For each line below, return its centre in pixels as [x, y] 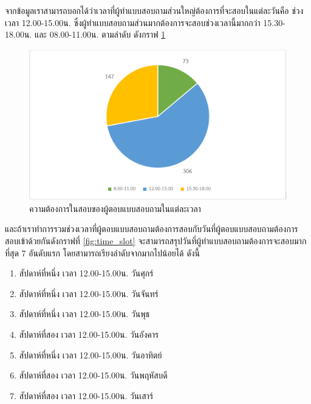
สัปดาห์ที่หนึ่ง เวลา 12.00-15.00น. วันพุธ [84, 314]
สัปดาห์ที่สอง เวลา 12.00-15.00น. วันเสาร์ [86, 395]
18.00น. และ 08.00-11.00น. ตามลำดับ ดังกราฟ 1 [85, 34]
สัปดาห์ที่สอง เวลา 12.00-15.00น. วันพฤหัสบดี [93, 375]
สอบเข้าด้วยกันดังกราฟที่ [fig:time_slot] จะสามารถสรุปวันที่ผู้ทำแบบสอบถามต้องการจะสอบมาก [156, 241]
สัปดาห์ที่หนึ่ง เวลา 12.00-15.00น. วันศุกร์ [86, 273]
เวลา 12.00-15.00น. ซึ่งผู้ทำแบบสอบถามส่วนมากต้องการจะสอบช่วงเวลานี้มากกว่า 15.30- [145, 22]
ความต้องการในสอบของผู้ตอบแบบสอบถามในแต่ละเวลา [115, 208]
